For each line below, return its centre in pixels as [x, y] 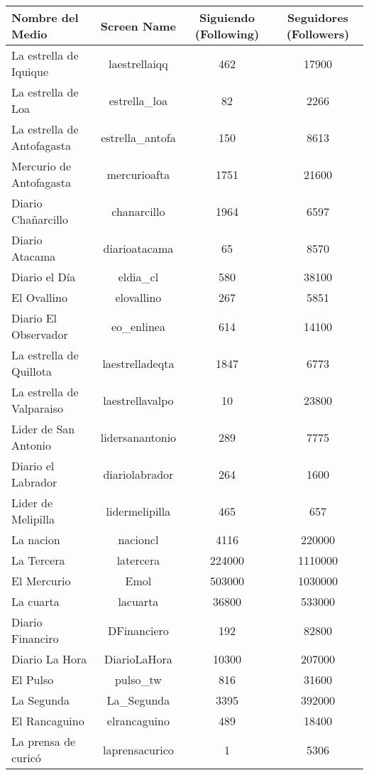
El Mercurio [41, 581]
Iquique [30, 71]
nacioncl [138, 540]
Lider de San [43, 429]
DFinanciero [138, 630]
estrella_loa [138, 100]
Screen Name [138, 26]
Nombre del [45, 17]
